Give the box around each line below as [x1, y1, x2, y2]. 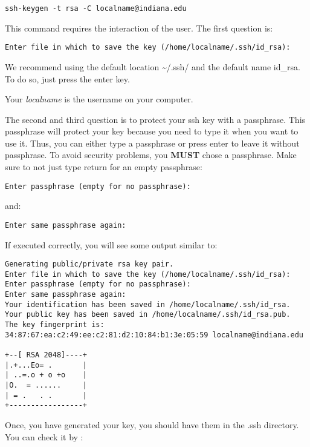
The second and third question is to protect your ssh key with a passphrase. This [5, 113, 306, 125]
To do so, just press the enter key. [5, 72, 130, 85]
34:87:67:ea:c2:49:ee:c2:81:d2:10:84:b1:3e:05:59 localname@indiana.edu [5, 330, 303, 339]
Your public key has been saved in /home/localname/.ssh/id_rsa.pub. [5, 310, 291, 319]
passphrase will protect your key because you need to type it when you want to [5, 125, 299, 137]
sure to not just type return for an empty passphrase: [5, 161, 202, 173]
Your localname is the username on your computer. [5, 93, 193, 105]
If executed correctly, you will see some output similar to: [5, 238, 218, 251]
